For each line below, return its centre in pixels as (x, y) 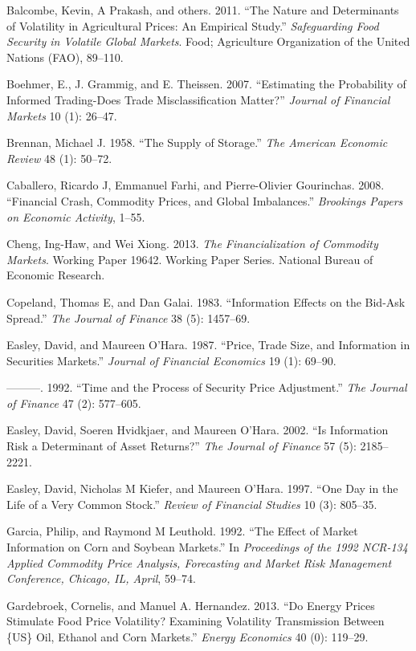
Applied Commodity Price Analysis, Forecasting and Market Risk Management (199, 562)
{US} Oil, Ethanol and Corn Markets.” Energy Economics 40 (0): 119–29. (188, 637)
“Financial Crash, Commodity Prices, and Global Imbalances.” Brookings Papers (205, 200)
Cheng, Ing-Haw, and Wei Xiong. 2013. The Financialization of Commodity (192, 244)
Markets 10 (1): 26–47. (62, 115)
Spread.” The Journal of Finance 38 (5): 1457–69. (128, 317)
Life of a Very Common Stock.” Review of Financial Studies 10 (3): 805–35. (192, 504)
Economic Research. (56, 275)
